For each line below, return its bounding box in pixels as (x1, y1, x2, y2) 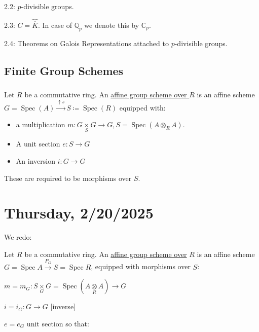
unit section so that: (26, 318, 89, 328)
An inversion (16, 155, 55, 166)
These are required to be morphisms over (4, 172, 132, 183)
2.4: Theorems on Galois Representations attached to (4, 38, 169, 48)
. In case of (38, 20, 72, 30)
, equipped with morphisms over (91, 261, 191, 272)
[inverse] (50, 301, 76, 312)
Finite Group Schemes (4, 62, 124, 78)
